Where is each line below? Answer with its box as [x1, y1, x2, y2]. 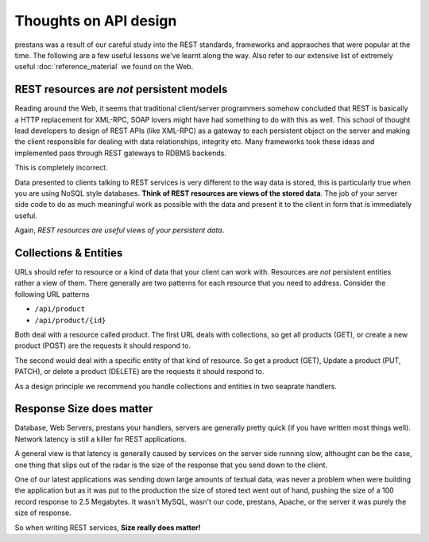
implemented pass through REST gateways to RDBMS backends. [14, 148, 226, 158]
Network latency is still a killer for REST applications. [14, 434, 187, 443]
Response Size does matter [14, 402, 153, 415]
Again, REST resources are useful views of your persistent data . [14, 225, 225, 235]
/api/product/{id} [34, 315, 106, 325]
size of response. [14, 508, 71, 517]
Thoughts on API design [14, 12, 177, 29]
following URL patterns [14, 289, 90, 298]
